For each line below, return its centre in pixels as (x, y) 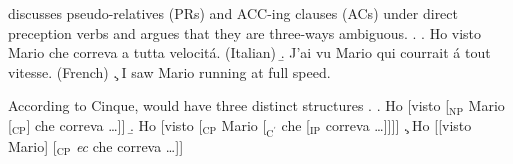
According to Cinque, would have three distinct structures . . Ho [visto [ (229, 105)
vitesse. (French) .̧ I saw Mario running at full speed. (169, 71)
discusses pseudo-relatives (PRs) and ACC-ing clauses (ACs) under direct (233, 13)
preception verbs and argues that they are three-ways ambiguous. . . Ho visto (245, 32)
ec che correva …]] (129, 145)
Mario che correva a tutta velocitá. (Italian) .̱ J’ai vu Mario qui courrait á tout (249, 52)
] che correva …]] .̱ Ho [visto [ (114, 124)
